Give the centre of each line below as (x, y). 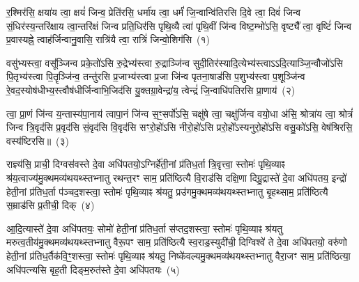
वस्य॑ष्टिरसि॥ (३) (38, 140)
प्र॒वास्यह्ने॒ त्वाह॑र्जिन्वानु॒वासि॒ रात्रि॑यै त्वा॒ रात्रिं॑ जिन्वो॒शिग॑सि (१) (108, 39)
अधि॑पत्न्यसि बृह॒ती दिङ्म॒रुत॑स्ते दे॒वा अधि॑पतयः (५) (93, 269)
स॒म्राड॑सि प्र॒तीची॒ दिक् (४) (51, 205)
